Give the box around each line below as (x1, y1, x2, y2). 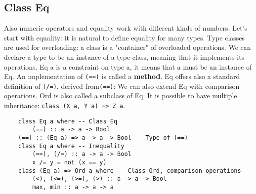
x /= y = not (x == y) (32, 159, 107, 166)
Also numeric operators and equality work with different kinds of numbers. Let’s (4, 23, 247, 33)
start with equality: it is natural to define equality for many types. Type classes (4, 32, 245, 42)
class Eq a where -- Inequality (18, 142, 125, 150)
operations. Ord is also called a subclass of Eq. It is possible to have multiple (4, 90, 237, 101)
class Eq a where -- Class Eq (18, 117, 118, 125)
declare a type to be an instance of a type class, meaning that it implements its (4, 51, 245, 62)
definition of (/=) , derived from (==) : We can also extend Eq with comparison (4, 80, 240, 91)
